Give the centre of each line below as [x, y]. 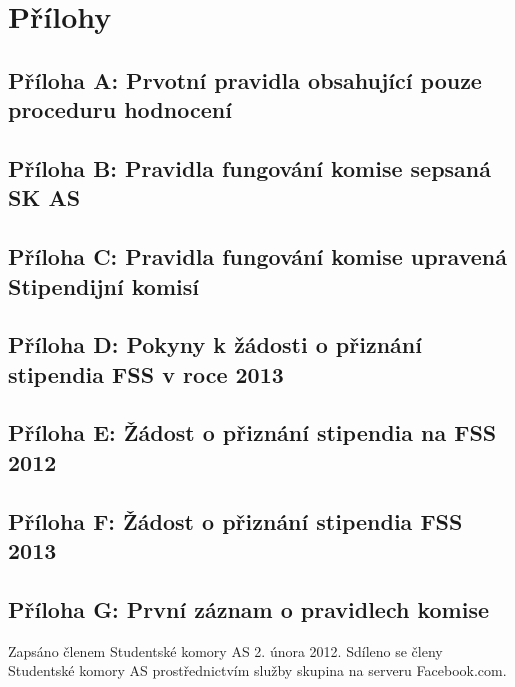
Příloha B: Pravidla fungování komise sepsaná [249, 167]
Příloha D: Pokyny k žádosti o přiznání [215, 344]
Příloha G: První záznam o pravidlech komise [249, 608]
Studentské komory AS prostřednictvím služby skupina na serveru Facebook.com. [257, 670]
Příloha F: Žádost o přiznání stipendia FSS [235, 520]
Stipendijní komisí [103, 285]
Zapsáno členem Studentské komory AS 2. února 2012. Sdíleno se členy [225, 650]
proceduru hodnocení [120, 109]
